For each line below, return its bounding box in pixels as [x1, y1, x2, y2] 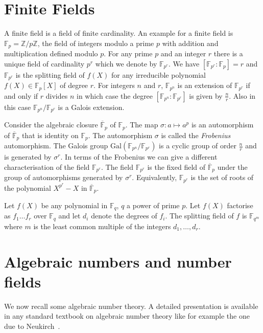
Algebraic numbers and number [4, 251, 232, 272]
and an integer [160, 48, 206, 59]
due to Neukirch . [4, 320, 60, 331]
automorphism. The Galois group [4, 140, 108, 151]
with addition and [162, 37, 219, 48]
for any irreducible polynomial [111, 69, 206, 80]
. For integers [93, 80, 135, 91]
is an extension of [177, 80, 232, 91]
